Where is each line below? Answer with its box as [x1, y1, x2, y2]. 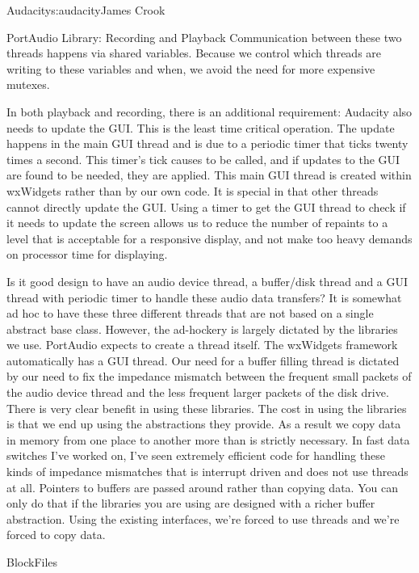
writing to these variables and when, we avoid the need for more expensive [6, 60, 375, 77]
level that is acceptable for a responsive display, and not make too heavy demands [6, 230, 413, 246]
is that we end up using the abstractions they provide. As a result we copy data [6, 415, 401, 432]
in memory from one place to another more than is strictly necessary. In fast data [6, 431, 410, 448]
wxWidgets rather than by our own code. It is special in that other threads [6, 182, 379, 199]
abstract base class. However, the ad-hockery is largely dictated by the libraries [6, 320, 398, 337]
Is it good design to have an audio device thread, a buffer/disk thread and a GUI [6, 272, 409, 289]
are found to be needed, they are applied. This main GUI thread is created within [6, 166, 412, 183]
